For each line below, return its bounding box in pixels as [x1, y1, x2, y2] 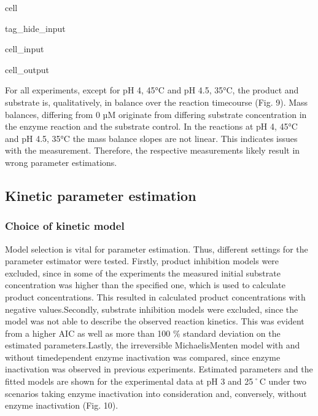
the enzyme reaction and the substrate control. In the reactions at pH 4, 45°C [5, 120, 298, 133]
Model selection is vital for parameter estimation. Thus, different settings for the [5, 242, 308, 255]
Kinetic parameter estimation [5, 186, 196, 205]
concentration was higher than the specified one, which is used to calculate [5, 278, 285, 291]
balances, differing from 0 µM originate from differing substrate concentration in [5, 108, 307, 120]
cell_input [5, 42, 44, 55]
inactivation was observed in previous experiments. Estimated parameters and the [5, 363, 313, 375]
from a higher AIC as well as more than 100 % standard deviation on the [5, 326, 281, 339]
